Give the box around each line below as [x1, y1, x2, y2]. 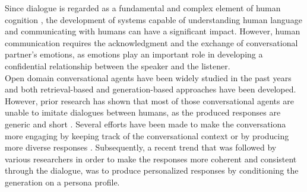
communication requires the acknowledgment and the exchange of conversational [5, 36, 298, 49]
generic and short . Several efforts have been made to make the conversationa [5, 117, 286, 130]
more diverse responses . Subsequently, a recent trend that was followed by [5, 141, 277, 153]
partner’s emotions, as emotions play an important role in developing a [5, 48, 263, 60]
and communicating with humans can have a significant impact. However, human [5, 25, 300, 37]
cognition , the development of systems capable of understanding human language [5, 13, 302, 25]
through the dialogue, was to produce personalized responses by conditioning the [5, 164, 299, 177]
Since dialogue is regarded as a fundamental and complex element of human [5, 2, 281, 14]
